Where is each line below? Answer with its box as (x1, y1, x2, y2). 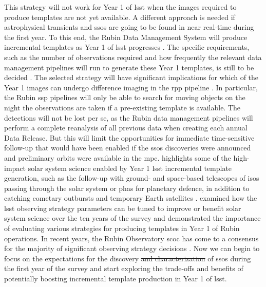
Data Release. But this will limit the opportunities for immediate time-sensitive (4, 132, 255, 143)
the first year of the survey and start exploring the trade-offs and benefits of (4, 263, 243, 274)
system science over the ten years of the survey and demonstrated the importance (4, 213, 261, 223)
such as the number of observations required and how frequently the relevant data (4, 51, 262, 62)
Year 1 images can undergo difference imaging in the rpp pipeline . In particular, (4, 82, 258, 92)
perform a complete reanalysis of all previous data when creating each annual (4, 122, 248, 133)
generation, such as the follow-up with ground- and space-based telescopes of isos (4, 173, 259, 183)
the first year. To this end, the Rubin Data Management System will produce (4, 31, 248, 42)
